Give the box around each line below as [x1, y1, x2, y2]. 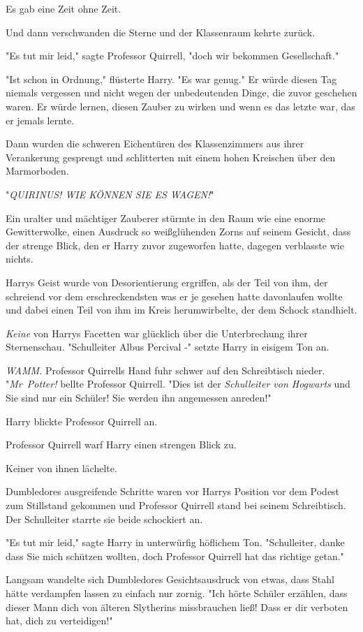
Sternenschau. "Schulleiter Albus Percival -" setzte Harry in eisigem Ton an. [6, 339, 329, 354]
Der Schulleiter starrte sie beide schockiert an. [6, 511, 203, 526]
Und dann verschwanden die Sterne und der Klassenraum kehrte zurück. [6, 24, 316, 39]
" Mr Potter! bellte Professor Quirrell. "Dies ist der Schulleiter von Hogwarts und [6, 376, 350, 391]
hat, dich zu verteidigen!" [6, 613, 113, 628]
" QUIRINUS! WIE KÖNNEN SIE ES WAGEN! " [6, 186, 214, 201]
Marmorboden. [6, 163, 69, 178]
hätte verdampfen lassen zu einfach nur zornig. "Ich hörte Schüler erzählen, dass [6, 586, 348, 600]
